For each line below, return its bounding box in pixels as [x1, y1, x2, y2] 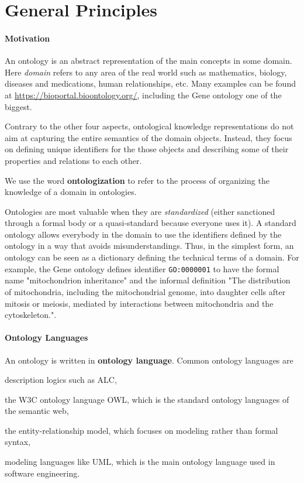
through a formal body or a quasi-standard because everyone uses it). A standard [5, 217, 296, 229]
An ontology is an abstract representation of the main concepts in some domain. [5, 54, 292, 67]
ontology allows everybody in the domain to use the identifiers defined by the [5, 228, 282, 240]
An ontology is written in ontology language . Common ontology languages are [5, 354, 293, 366]
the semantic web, [5, 405, 69, 417]
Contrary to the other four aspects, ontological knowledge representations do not [5, 120, 294, 132]
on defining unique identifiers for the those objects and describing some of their [5, 143, 289, 155]
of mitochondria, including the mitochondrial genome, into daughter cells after [5, 285, 286, 297]
